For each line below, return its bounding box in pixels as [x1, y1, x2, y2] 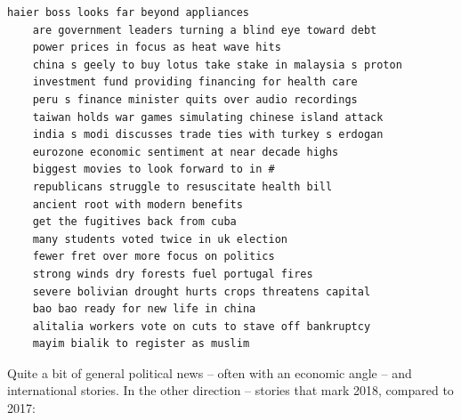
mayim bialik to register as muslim [32, 337, 250, 351]
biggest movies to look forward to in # [32, 163, 275, 176]
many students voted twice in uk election [32, 232, 287, 246]
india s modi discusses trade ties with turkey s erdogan [32, 128, 384, 141]
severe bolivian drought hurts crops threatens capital [32, 285, 371, 298]
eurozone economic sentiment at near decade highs [32, 145, 339, 158]
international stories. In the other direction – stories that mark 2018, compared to [7, 381, 454, 400]
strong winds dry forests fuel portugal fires [32, 267, 313, 280]
